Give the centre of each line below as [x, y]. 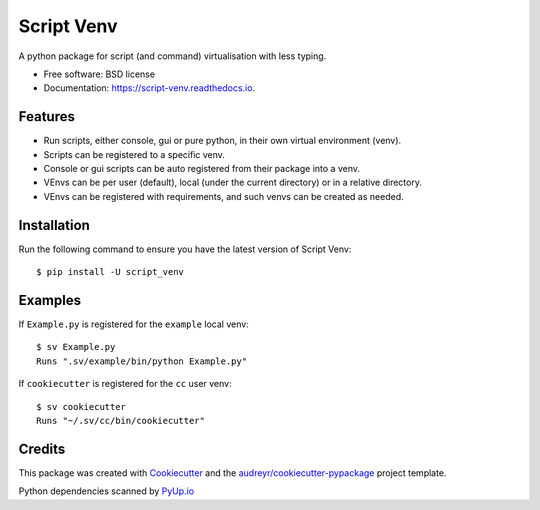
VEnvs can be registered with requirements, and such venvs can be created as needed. [223, 196]
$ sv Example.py [76, 347]
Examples [50, 300]
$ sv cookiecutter [81, 406]
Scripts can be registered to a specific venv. [134, 154]
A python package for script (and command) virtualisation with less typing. [172, 56]
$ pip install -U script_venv [110, 272]
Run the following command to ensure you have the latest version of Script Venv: [185, 249]
